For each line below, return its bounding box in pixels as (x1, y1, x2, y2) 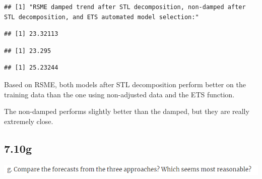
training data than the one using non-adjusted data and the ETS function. (4, 89, 235, 99)
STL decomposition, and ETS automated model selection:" (4, 13, 199, 21)
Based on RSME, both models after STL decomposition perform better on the (4, 79, 246, 89)
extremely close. (4, 115, 53, 126)
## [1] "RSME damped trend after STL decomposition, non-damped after (4, 4, 246, 11)
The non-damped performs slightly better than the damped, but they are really (4, 106, 249, 116)
